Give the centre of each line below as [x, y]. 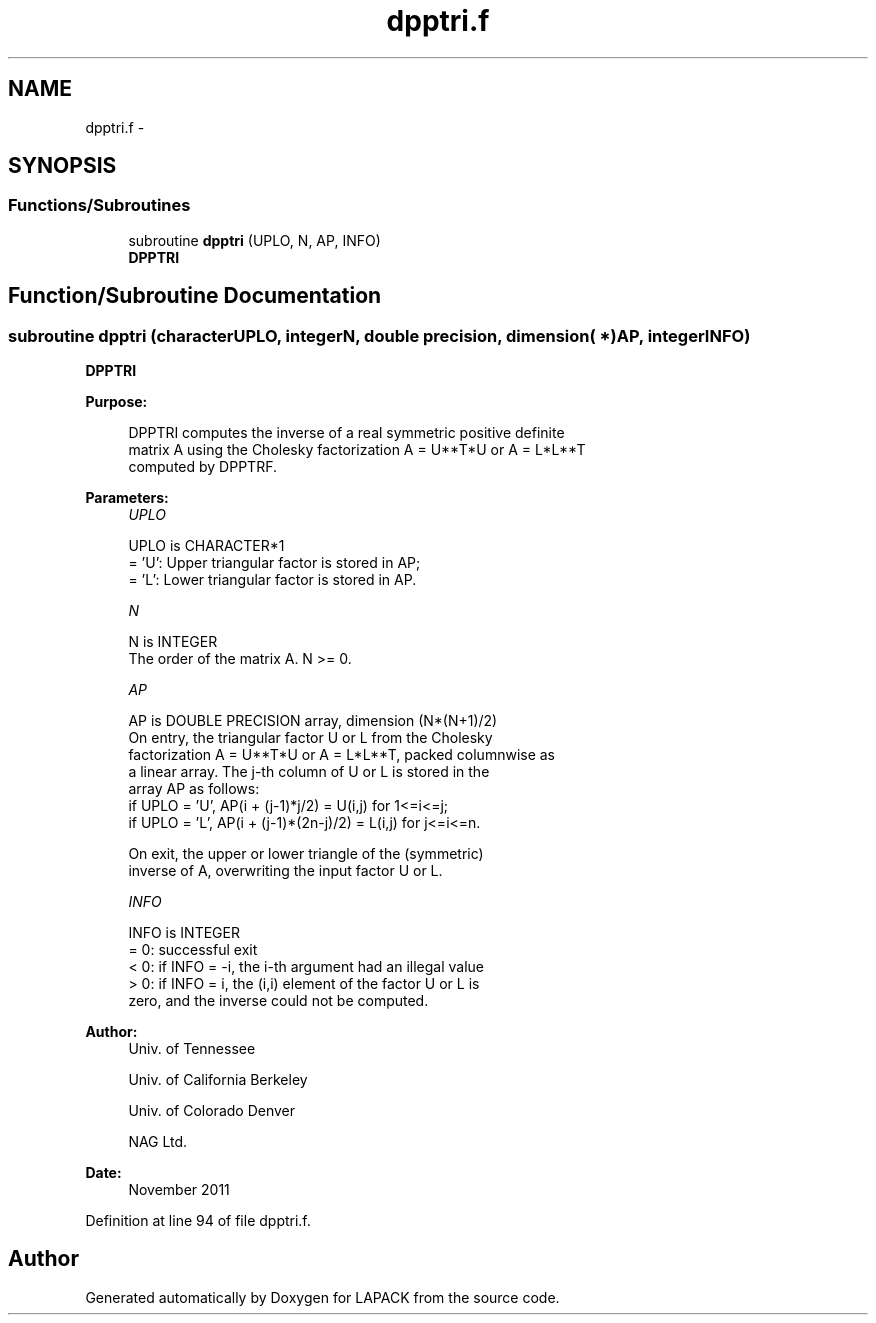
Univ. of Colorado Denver [212, 1111]
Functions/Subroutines [99, 205]
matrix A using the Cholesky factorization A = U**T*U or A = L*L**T [357, 450]
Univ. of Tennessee [192, 1049]
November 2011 [179, 1190]
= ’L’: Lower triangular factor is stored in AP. [272, 580]
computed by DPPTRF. [202, 467]
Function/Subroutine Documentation [195, 296]
